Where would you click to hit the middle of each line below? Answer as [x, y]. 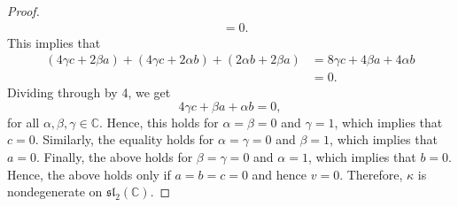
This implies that [54, 42]
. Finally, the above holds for [115, 157]
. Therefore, [371, 174]
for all [23, 122]
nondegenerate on [55, 192]
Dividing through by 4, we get [89, 92]
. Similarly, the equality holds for [124, 139]
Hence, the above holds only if [89, 174]
